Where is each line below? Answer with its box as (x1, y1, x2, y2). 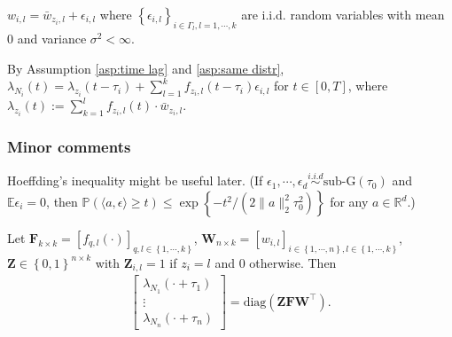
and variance (17, 29, 87, 48)
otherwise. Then (249, 253, 337, 271)
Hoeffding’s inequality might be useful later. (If (7, 171, 263, 190)
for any (330, 192, 369, 211)
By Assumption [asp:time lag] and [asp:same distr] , (7, 59, 284, 77)
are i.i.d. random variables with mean (241, 5, 445, 23)
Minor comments (7, 135, 131, 157)
